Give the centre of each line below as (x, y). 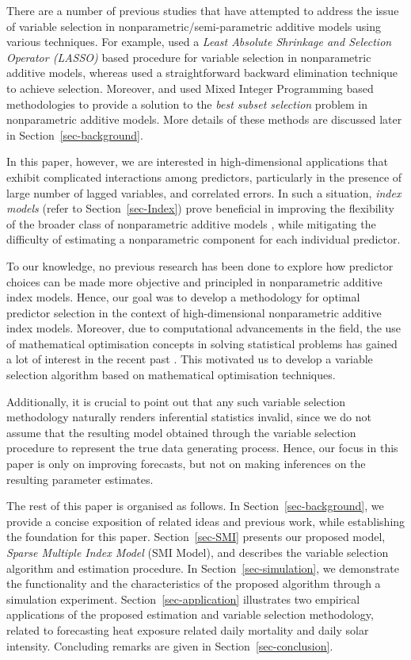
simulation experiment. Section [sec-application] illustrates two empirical (183, 599)
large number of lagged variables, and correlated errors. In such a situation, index (204, 192)
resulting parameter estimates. (80, 479)
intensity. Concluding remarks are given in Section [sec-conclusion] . (170, 645)
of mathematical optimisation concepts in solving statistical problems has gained (202, 343)
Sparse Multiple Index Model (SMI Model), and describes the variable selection (198, 552)
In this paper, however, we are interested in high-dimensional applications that (197, 161)
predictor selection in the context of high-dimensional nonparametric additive (194, 312)
